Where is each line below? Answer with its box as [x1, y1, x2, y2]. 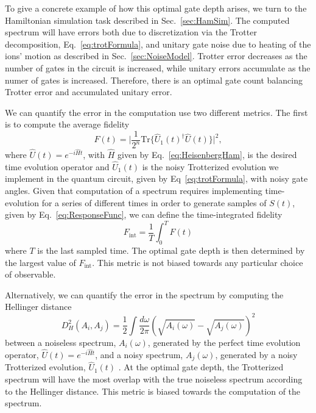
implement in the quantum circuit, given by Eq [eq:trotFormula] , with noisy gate [5, 172, 308, 185]
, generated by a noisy [215, 348, 298, 361]
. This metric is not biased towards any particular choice [92, 256, 303, 268]
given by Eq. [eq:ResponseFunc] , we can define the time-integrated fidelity [5, 208, 283, 221]
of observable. [5, 268, 56, 281]
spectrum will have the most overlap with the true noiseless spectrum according [5, 373, 303, 386]
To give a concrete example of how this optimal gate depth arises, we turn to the [5, 2, 307, 14]
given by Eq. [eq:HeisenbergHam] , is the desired [118, 148, 297, 160]
